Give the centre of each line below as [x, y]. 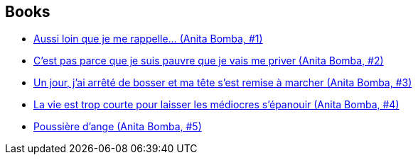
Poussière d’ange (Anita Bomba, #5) [118, 127]
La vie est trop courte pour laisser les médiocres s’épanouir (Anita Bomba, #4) [216, 105]
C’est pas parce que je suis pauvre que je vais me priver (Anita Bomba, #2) [209, 61]
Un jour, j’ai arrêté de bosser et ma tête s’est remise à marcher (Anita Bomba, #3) [223, 83]
